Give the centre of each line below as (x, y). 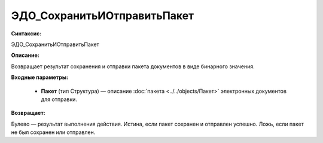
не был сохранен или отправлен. (53, 132)
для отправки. (59, 99)
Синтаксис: (26, 34)
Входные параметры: (40, 77)
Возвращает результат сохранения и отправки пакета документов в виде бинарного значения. (133, 66)
